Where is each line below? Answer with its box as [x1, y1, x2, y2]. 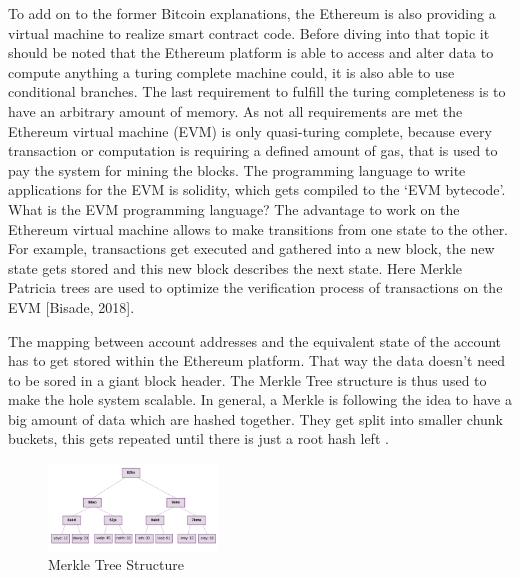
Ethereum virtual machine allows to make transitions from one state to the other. [8, 218, 509, 239]
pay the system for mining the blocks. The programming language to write [8, 159, 466, 180]
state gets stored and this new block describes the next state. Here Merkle [8, 257, 463, 278]
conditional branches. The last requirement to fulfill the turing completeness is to [8, 81, 506, 102]
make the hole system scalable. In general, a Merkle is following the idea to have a [8, 389, 512, 410]
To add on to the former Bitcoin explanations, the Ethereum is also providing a [8, 3, 496, 23]
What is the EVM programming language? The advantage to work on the [8, 198, 460, 219]
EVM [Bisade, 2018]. [8, 296, 135, 317]
